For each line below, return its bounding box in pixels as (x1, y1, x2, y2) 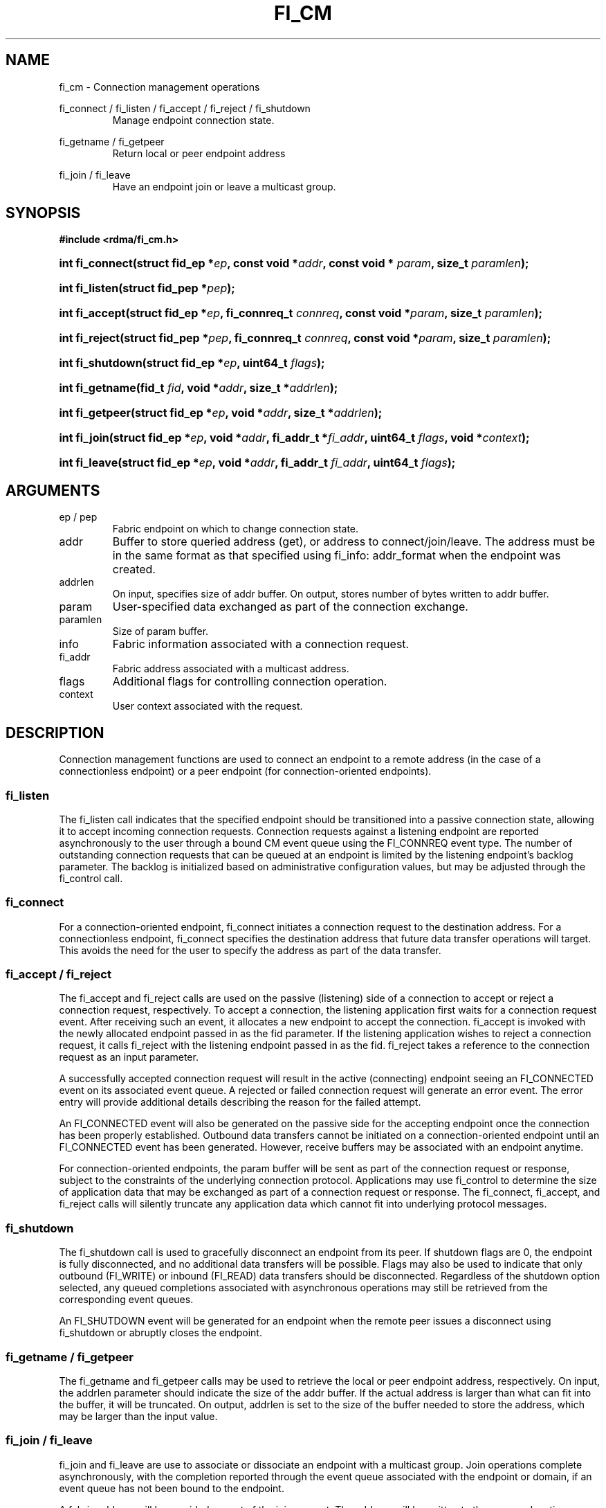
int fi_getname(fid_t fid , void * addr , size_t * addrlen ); (59, 381, 338, 395)
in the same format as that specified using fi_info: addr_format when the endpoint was (112, 548, 561, 563)
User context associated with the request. (112, 700, 303, 712)
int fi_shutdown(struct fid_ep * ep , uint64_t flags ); (59, 356, 325, 370)
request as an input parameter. (59, 1051, 199, 1063)
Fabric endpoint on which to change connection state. (112, 523, 359, 535)
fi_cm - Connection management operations (59, 80, 260, 93)
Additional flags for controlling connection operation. (112, 674, 387, 689)
